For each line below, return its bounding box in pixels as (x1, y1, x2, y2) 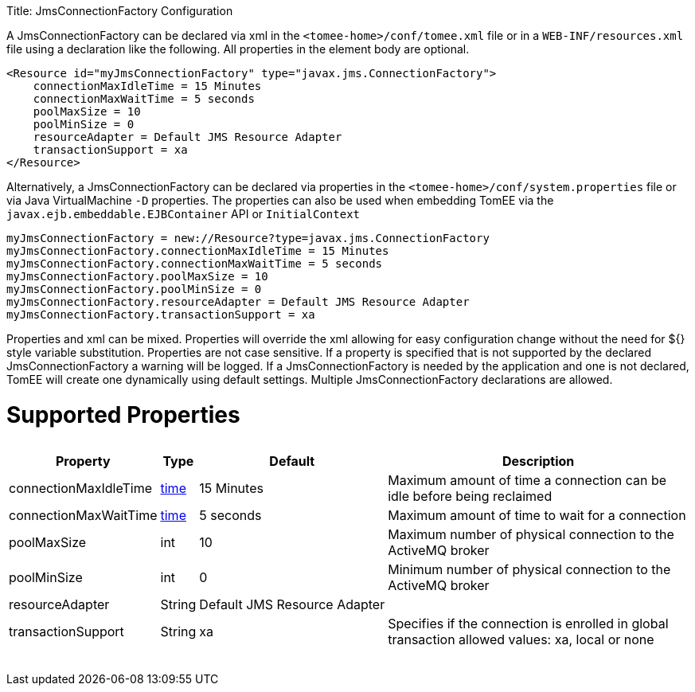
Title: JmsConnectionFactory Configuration (6, 4, 233, 18)
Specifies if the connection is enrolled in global (388, 615, 669, 631)
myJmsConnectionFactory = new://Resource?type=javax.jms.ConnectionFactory (6, 232, 490, 244)
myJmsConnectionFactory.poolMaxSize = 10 (6, 270, 268, 283)
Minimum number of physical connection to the (388, 561, 671, 577)
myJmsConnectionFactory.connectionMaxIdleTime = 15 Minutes (6, 244, 389, 257)
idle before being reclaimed (388, 487, 552, 504)
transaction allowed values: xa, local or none (388, 631, 654, 647)
